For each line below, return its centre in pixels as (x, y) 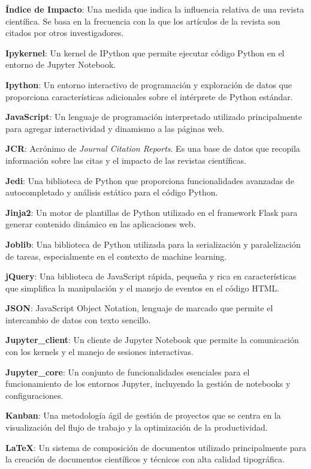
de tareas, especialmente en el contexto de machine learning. (116, 256)
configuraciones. (34, 395)
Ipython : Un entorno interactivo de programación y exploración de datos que (149, 84)
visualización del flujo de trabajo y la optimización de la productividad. (137, 427)
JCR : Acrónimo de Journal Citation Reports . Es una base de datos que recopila (153, 148)
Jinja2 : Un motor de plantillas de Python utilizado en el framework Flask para (152, 212)
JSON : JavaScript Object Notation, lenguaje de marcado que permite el (139, 308)
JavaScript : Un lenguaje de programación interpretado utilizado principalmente (154, 117)
